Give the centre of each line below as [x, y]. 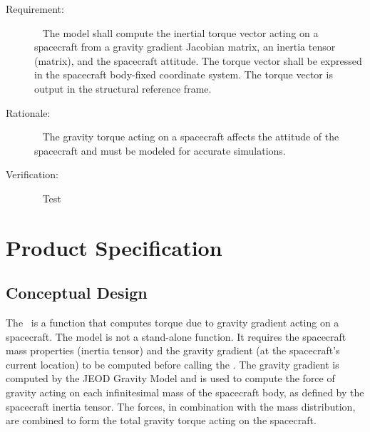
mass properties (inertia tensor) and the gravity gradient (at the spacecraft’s [173, 350]
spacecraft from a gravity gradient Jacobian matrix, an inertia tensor [185, 47]
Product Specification [114, 247]
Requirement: [35, 9]
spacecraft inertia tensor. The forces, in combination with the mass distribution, [181, 406]
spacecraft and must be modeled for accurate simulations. [160, 150]
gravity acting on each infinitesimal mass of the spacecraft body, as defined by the [185, 392]
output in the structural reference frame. [123, 88]
